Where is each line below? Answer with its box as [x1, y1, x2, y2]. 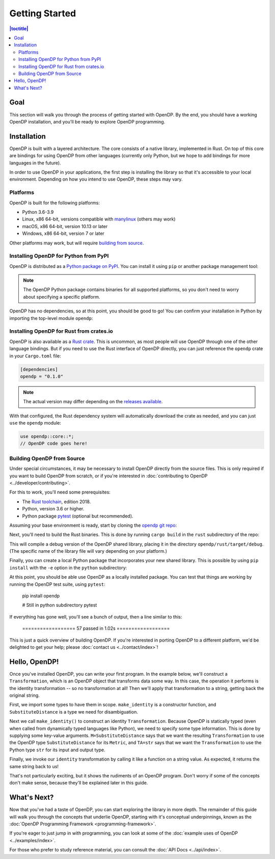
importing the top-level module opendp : [9, 315, 93, 321]
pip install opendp [22, 593, 60, 599]
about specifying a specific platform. [23, 293, 100, 300]
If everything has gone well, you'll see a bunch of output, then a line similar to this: [9, 613, 182, 620]
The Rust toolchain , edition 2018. [22, 498, 91, 505]
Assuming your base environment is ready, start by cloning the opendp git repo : [9, 522, 177, 528]
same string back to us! [9, 763, 59, 769]
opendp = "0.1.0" [20, 373, 64, 379]
